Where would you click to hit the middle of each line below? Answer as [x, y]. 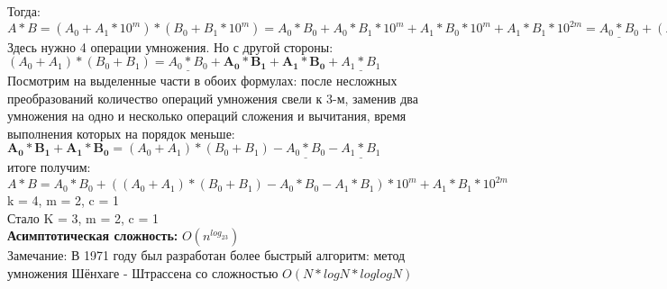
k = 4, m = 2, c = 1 [64, 200]
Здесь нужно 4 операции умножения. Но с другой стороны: [170, 46]
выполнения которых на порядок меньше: [121, 133]
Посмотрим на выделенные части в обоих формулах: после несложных [202, 81]
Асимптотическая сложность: [93, 235]
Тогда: [24, 11]
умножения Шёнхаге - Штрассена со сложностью [143, 272]
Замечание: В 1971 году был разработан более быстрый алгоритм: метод [206, 255]
